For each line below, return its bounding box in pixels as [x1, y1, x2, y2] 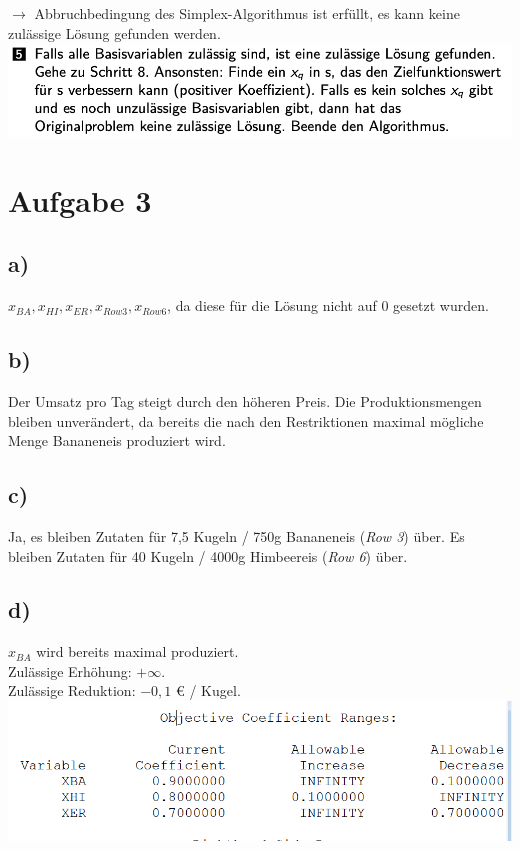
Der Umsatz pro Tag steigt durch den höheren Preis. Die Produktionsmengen [8, 390, 482, 411]
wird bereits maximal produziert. [36, 641, 239, 662]
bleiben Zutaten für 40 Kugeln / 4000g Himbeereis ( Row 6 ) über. [8, 545, 408, 566]
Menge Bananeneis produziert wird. [8, 430, 226, 451]
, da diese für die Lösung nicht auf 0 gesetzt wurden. [167, 295, 489, 316]
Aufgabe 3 [8, 179, 152, 220]
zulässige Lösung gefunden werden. [8, 22, 221, 43]
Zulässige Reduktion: [8, 680, 136, 701]
